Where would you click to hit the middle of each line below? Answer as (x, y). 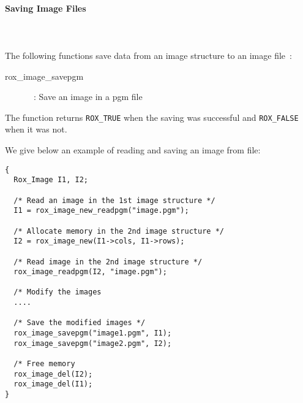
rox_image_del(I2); (53, 374)
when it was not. (36, 129)
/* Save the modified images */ (80, 323)
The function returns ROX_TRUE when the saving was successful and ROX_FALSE (152, 117)
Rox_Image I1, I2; (51, 180)
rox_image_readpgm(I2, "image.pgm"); (90, 272)
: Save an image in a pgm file (88, 97)
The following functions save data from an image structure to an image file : (148, 55)
